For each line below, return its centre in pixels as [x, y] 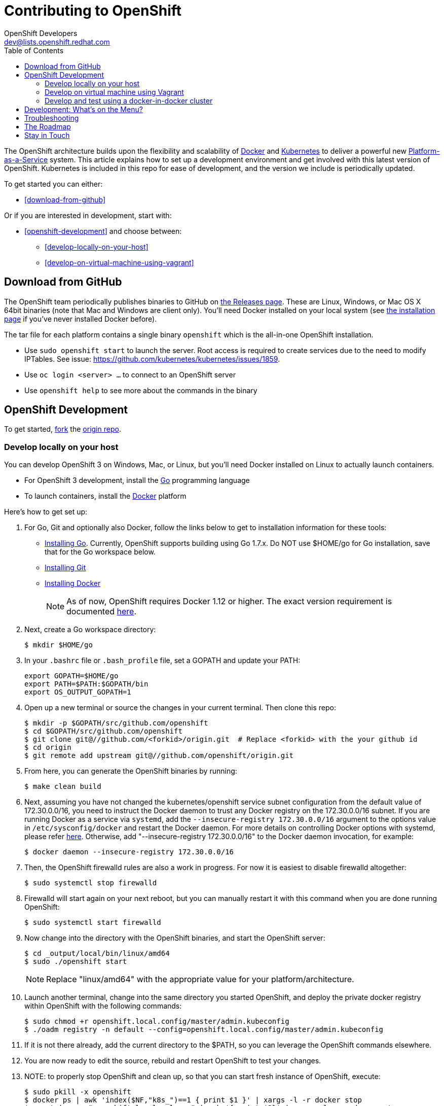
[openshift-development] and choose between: [103, 231]
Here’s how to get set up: [46, 512]
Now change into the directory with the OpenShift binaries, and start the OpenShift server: [175, 938]
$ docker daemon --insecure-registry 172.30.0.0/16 [129, 852]
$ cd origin [48, 748]
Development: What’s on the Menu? [84, 109]
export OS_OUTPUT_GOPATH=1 [78, 692]
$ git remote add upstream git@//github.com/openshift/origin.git [159, 756]
